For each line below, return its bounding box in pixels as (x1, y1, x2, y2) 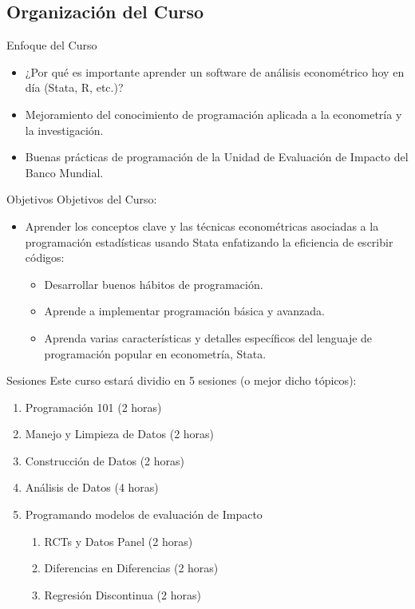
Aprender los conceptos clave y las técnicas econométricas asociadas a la (25, 217, 379, 234)
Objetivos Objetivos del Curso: (6, 191, 157, 208)
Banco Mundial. (25, 164, 104, 180)
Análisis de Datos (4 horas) (25, 479, 159, 496)
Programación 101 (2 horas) (25, 398, 162, 415)
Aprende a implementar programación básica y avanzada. (44, 303, 325, 319)
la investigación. (25, 121, 104, 138)
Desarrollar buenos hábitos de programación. (44, 275, 263, 292)
